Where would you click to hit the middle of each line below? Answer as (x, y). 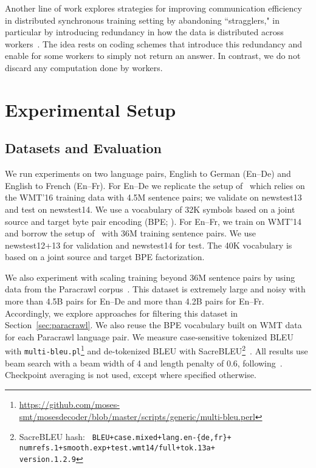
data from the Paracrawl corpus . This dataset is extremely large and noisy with (155, 289)
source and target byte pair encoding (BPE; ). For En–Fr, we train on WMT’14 (153, 221)
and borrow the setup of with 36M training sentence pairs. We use (131, 233)
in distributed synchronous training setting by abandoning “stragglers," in (143, 20)
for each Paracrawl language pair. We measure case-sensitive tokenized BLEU (149, 336)
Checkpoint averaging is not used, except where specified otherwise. (131, 375)
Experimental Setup (91, 109)
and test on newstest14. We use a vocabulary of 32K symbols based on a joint (150, 209)
